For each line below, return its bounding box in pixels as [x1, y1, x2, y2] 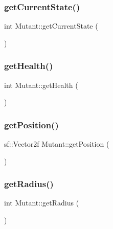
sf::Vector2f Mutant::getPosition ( [4, 139, 109, 149]
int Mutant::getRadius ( [4, 197, 79, 208]
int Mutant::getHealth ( [4, 79, 78, 90]
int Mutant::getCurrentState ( [4, 20, 98, 31]
